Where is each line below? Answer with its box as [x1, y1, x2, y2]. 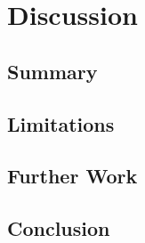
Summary [7, 57, 98, 85]
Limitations [7, 109, 115, 137]
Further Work [7, 162, 138, 190]
